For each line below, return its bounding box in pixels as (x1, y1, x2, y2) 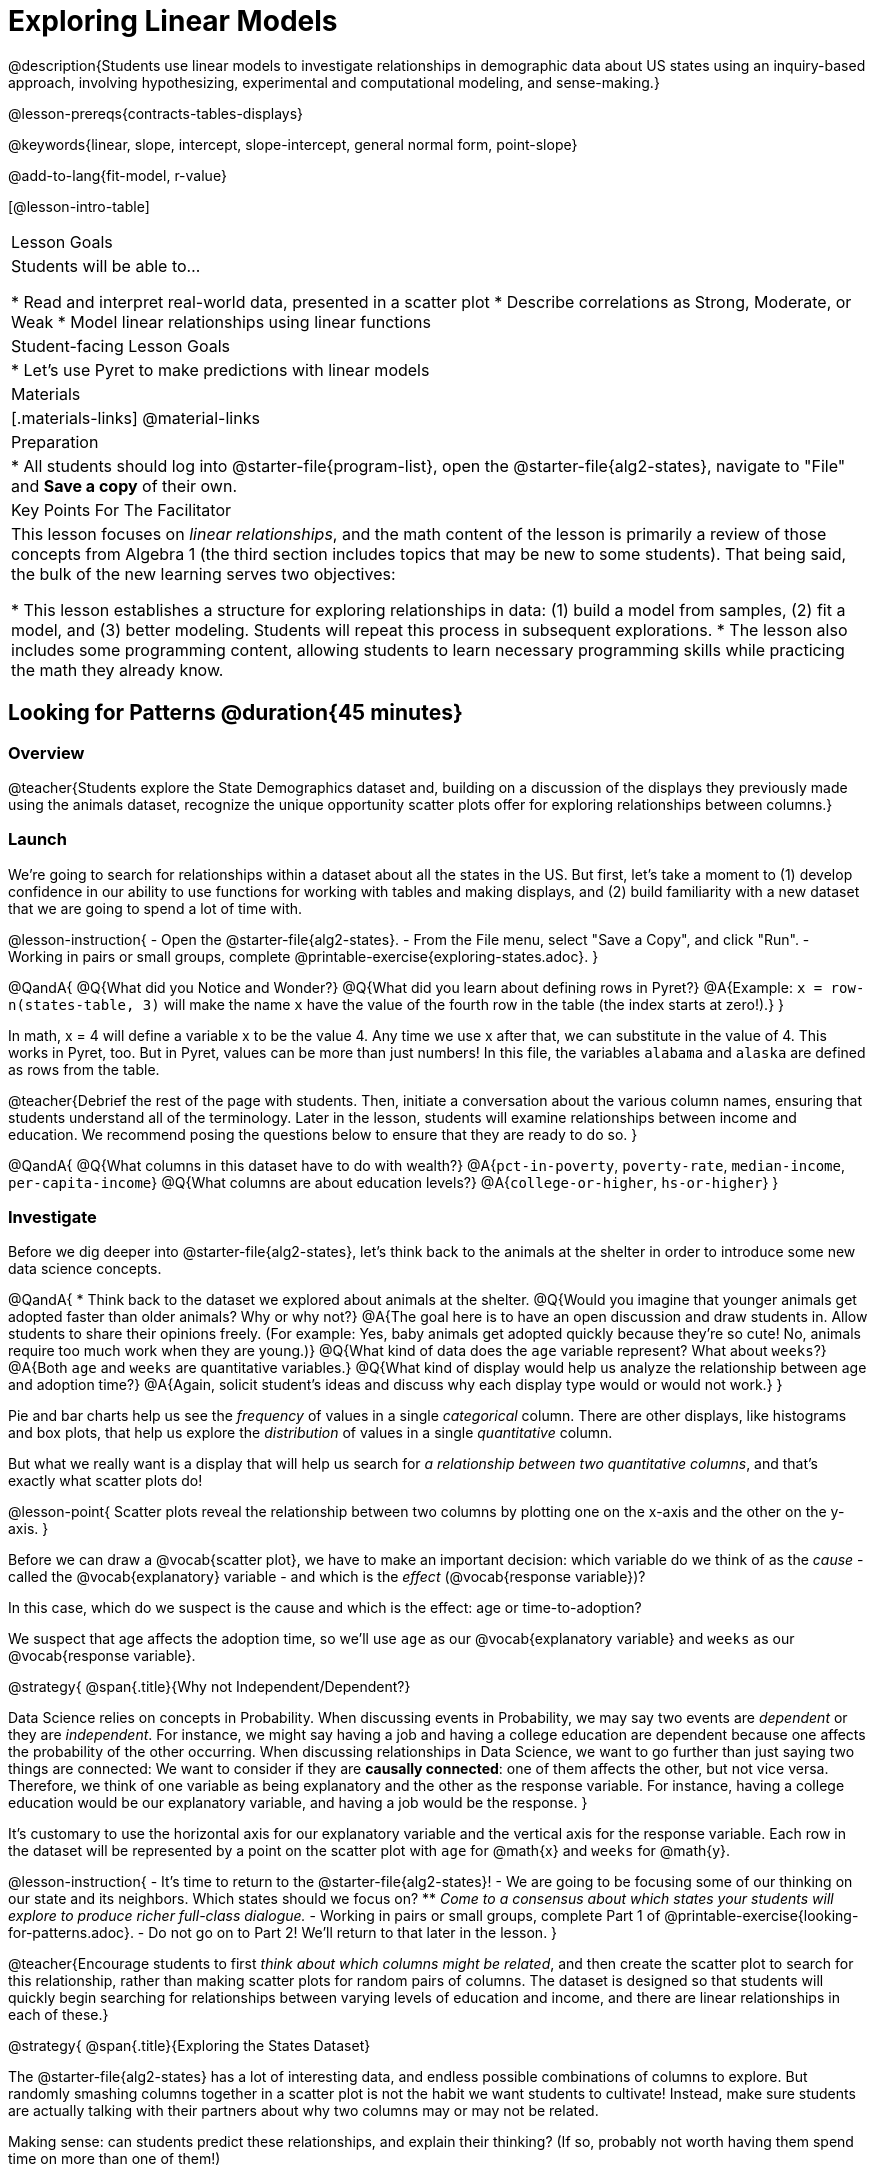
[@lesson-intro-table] (8, 197, 150, 215)
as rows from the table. (8, 1060, 160, 1078)
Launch (8, 829, 67, 850)
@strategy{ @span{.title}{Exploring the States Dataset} (8, 2037, 371, 2055)
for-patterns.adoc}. (8, 1924, 134, 1942)
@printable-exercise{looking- (664, 1907, 859, 1925)
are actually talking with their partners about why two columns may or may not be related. (8, 2102, 599, 2120)
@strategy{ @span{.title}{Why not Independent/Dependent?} (8, 1678, 411, 1696)
